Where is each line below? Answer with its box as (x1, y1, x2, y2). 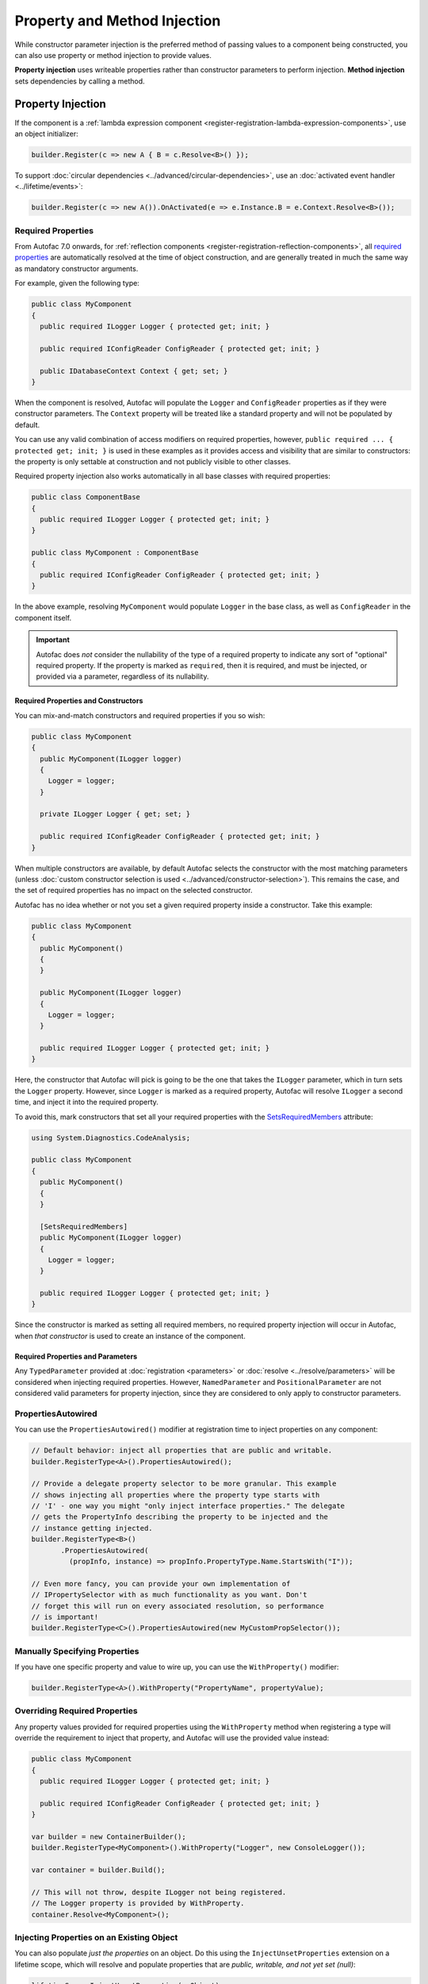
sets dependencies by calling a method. (14, 76, 146, 86)
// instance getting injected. (31, 1524, 154, 1532)
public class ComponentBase (31, 493, 140, 502)
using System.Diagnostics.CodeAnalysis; (31, 1133, 190, 1142)
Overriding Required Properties (14, 1705, 138, 1717)
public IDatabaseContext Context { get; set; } (40, 366, 228, 375)
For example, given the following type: (14, 279, 140, 288)
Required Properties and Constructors (14, 696, 143, 706)
